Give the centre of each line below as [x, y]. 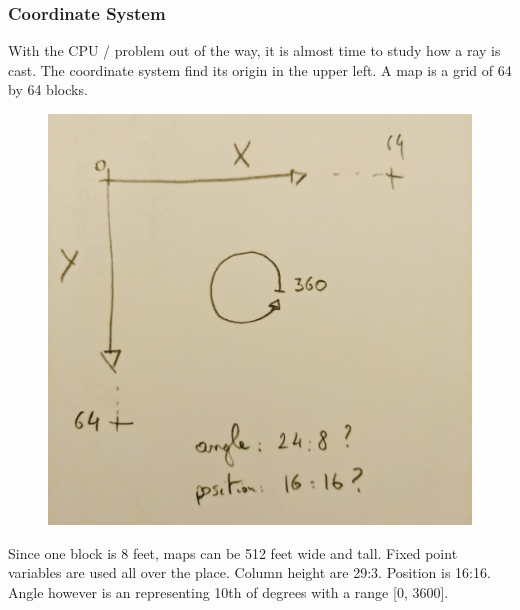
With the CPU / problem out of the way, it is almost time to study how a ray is [254, 50]
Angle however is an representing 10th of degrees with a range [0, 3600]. [228, 591]
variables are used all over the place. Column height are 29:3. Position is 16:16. [249, 572]
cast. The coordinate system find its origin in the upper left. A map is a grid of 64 [260, 69]
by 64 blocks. [48, 89]
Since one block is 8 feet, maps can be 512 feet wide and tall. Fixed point [233, 552]
